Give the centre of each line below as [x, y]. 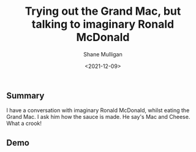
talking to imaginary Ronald [103, 24]
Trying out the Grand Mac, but [103, 11]
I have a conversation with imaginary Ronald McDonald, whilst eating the [98, 110]
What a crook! [24, 123]
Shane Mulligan [103, 54]
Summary [25, 95]
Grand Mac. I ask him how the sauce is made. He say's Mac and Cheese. [98, 117]
